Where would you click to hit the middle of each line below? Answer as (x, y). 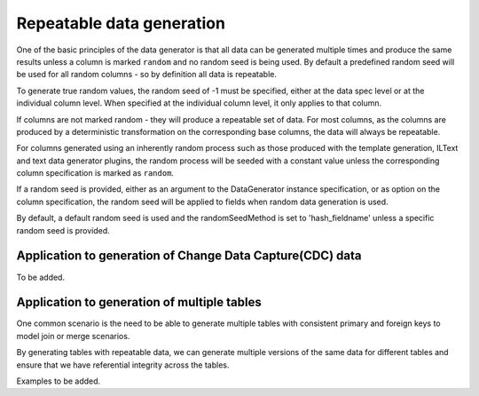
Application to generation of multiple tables (139, 302)
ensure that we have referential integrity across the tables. (123, 365)
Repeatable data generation (121, 23)
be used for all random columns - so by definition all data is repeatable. (146, 75)
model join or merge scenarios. (73, 336)
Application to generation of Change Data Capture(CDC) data (189, 256)
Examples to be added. (59, 381)
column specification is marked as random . (95, 173)
